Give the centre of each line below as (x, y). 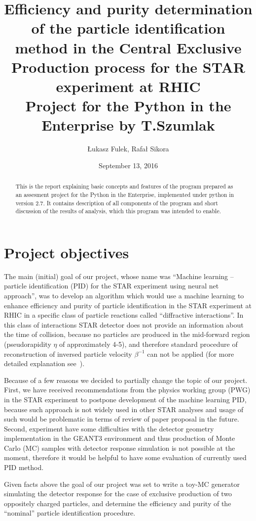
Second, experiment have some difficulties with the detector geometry (109, 428)
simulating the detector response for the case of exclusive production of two (118, 494)
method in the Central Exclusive (128, 47)
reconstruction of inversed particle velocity (68, 354)
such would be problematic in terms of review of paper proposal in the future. (122, 419)
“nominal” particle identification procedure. (70, 513)
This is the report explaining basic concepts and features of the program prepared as (124, 186)
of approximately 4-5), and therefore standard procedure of (148, 344)
